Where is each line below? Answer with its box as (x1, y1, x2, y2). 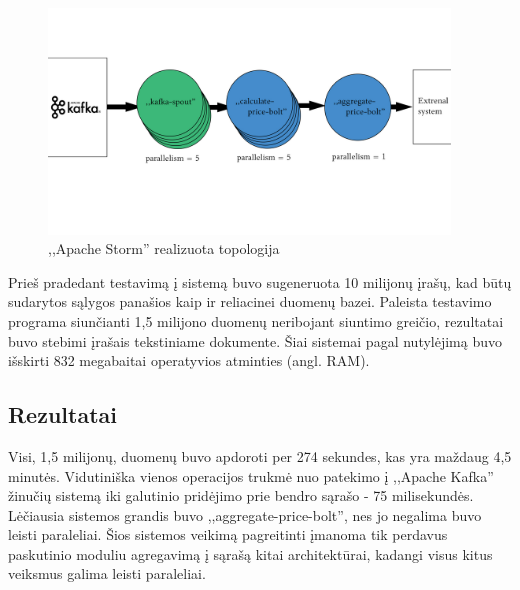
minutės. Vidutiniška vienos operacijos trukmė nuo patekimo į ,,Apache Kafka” (8, 465, 494, 486)
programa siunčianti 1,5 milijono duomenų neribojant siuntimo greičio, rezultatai (8, 310, 504, 331)
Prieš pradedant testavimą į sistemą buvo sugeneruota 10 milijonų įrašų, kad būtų (8, 271, 512, 292)
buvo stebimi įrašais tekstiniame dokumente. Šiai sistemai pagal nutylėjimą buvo (8, 330, 503, 351)
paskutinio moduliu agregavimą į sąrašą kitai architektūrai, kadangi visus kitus (8, 543, 493, 564)
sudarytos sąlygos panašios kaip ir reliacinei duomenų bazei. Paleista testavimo (8, 291, 492, 312)
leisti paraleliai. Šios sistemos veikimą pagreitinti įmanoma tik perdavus (8, 524, 448, 545)
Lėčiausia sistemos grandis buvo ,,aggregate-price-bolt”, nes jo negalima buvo (8, 504, 482, 525)
